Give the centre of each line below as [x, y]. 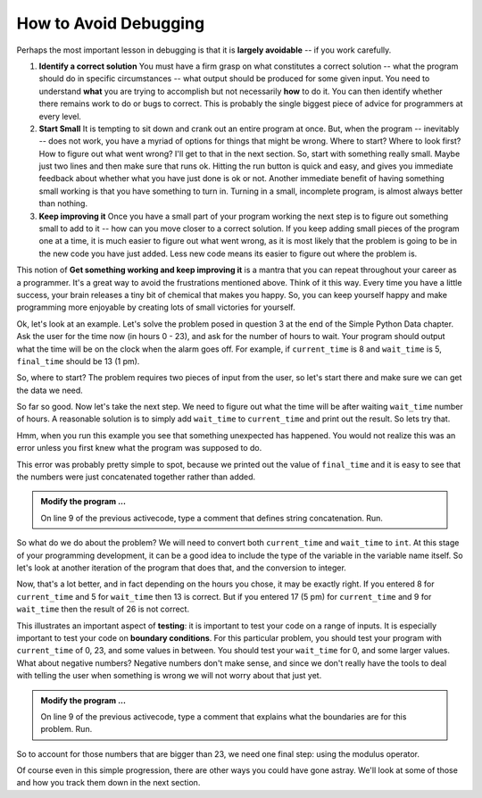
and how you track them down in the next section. [108, 783]
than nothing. [63, 204]
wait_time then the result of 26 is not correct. [103, 609]
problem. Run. [66, 729]
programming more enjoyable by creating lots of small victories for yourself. [156, 307]
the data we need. [50, 390]
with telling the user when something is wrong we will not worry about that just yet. [169, 676]
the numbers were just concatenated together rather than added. [136, 477]
